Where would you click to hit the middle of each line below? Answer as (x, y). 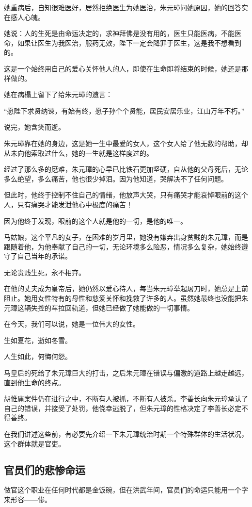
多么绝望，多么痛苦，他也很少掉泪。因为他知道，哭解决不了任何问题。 (116, 178)
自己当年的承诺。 (44, 256)
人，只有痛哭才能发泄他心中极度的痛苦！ (68, 204)
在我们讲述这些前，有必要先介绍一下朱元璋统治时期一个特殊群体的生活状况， (126, 434)
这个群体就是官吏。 (34, 443)
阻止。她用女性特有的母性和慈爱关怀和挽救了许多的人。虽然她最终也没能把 (123, 298)
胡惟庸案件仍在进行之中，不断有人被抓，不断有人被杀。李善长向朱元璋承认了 (126, 399)
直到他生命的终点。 (34, 382)
